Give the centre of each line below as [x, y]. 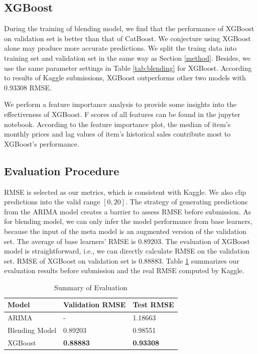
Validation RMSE [95, 305]
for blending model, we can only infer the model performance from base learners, [128, 221]
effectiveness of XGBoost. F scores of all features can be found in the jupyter [122, 114]
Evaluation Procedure [62, 170]
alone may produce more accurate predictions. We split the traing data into [120, 48]
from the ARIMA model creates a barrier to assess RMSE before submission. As [128, 211]
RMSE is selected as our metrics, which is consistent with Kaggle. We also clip [125, 192]
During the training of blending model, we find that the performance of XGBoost [129, 28]
